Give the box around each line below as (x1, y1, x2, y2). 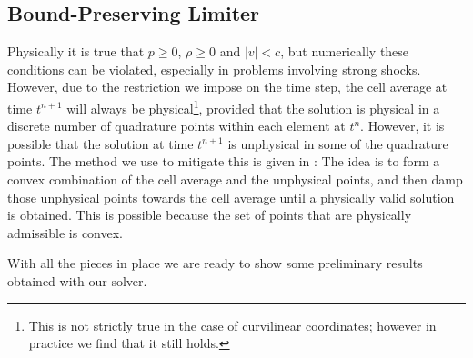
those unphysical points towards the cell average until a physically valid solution (7, 187, 455, 206)
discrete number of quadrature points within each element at (7, 116, 346, 135)
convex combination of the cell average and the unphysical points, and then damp (7, 170, 463, 189)
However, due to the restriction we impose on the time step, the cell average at (7, 77, 448, 96)
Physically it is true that (7, 42, 145, 61)
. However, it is (360, 116, 445, 135)
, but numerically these (280, 42, 409, 61)
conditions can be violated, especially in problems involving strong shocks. (7, 59, 421, 78)
